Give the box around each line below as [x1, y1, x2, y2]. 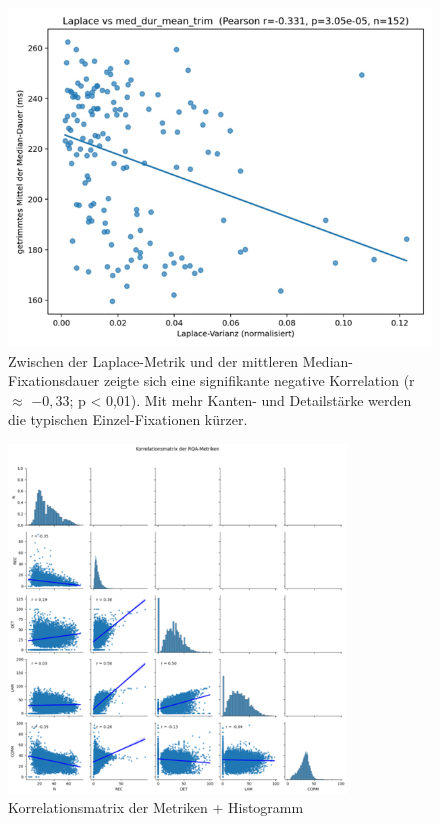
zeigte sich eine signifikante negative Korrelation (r [103, 370, 415, 391]
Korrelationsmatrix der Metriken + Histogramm [8, 797, 304, 818]
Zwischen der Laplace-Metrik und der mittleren [8, 350, 299, 371]
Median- [302, 350, 353, 371]
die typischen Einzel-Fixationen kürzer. [8, 409, 248, 430]
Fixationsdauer [8, 370, 100, 391]
